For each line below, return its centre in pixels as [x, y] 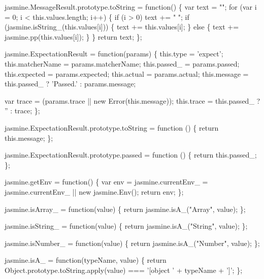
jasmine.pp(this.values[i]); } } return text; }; [73, 36]
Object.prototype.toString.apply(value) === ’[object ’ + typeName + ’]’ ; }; [124, 270]
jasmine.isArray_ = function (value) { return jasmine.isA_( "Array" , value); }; [125, 209]
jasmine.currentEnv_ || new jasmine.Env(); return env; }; [94, 191]
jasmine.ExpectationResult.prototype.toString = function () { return [112, 127]
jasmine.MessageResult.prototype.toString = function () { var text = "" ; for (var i [131, 7]
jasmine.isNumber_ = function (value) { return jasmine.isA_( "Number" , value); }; [132, 243]
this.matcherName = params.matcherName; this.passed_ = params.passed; [122, 63]
